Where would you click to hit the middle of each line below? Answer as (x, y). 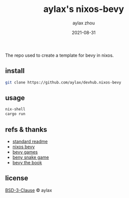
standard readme (30, 141)
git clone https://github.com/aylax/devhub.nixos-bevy (63, 82)
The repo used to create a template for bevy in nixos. (60, 55)
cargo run (15, 114)
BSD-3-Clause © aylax (29, 190)
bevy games (25, 152)
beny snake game (31, 157)
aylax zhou (84, 23)
